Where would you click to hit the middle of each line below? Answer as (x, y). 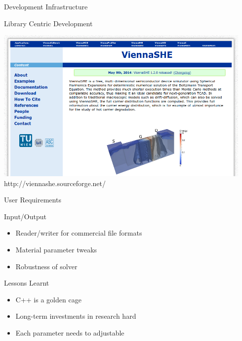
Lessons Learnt (27, 283)
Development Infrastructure (46, 6)
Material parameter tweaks (56, 249)
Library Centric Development (48, 23)
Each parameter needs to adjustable (70, 332)
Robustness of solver (46, 266)
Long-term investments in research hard (76, 316)
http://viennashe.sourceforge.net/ (55, 183)
